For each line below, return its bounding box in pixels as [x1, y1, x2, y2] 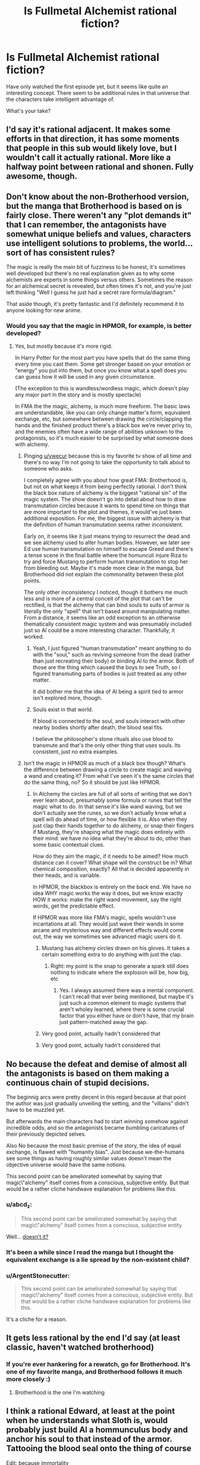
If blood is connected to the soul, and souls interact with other [32, 718, 186, 725]
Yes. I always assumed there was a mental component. [59, 987, 195, 994]
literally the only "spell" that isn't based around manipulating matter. [23, 608, 191, 615]
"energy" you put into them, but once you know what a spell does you [14, 367, 187, 374]
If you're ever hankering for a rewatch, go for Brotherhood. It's [6, 1360, 191, 1369]
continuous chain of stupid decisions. [6, 1077, 150, 1088]
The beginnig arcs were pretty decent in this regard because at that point [6, 1093, 186, 1101]
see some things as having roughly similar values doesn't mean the [6, 1155, 172, 1162]
